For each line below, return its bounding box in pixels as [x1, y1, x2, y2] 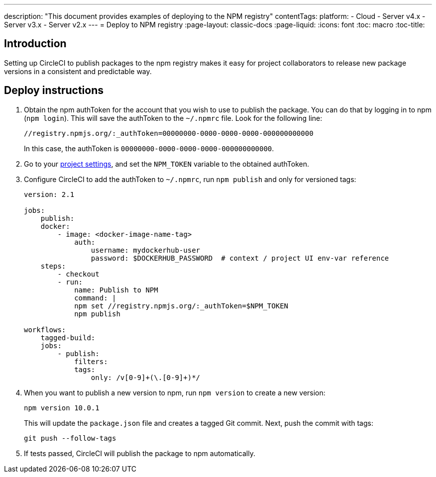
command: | [74, 293, 116, 302]
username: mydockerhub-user [91, 246, 201, 254]
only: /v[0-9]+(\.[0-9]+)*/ [91, 373, 201, 382]
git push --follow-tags [24, 434, 116, 442]
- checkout [57, 270, 100, 278]
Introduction [4, 37, 67, 50]
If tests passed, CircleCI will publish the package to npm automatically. [24, 449, 255, 458]
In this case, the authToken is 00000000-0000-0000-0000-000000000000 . [24, 144, 274, 153]
